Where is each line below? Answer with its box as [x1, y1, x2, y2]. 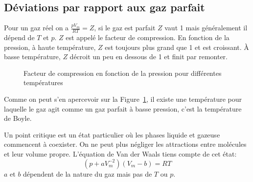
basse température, [4, 51, 61, 62]
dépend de [4, 32, 35, 43]
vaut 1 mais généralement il [164, 23, 248, 33]
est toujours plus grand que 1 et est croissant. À [105, 42, 249, 52]
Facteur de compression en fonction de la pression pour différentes [23, 68, 222, 78]
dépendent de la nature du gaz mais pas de [23, 168, 152, 179]
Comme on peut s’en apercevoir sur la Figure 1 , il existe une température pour [4, 94, 242, 104]
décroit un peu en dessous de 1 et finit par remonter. [69, 51, 228, 62]
